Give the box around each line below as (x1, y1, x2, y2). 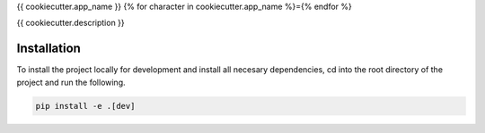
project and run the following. (16, 77, 126, 87)
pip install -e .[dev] (35, 101, 136, 111)
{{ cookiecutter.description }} (16, 18, 125, 29)
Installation (16, 41, 81, 56)
